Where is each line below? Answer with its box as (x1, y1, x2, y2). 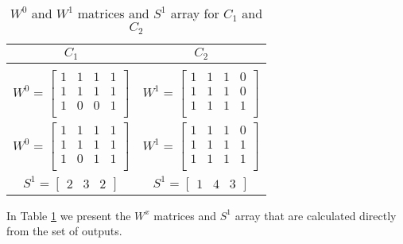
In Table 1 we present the (6, 207, 131, 223)
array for (170, 4, 219, 22)
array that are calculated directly (234, 207, 397, 223)
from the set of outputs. (6, 223, 122, 239)
